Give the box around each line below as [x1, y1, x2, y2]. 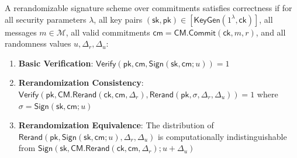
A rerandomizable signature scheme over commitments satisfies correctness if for [5, 2, 292, 13]
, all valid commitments [65, 26, 150, 38]
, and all [255, 26, 286, 38]
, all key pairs [94, 13, 143, 25]
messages [5, 26, 37, 38]
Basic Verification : [18, 57, 94, 69]
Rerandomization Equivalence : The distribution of [18, 119, 214, 131]
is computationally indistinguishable [157, 130, 287, 142]
